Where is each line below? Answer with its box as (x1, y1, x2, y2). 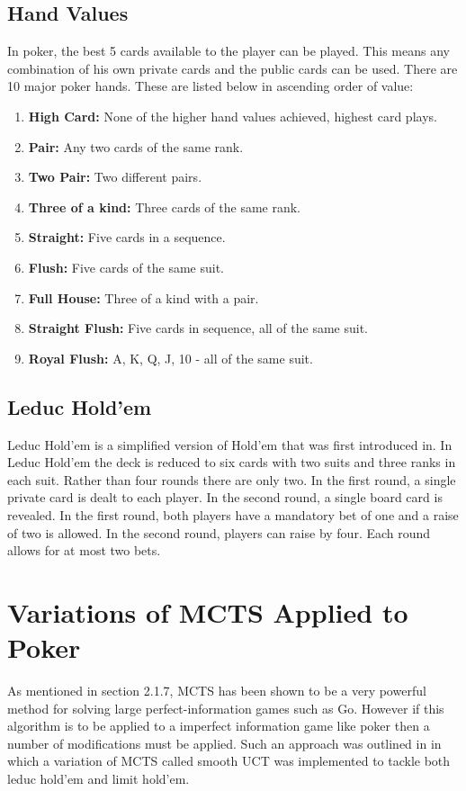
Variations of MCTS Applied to (7, 593, 408, 630)
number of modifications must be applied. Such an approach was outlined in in (7, 733, 442, 752)
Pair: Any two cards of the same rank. (28, 137, 244, 156)
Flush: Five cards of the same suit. (28, 257, 225, 276)
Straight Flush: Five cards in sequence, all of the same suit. (28, 319, 368, 337)
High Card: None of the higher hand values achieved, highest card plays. (28, 106, 437, 125)
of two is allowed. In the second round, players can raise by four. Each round (7, 523, 431, 542)
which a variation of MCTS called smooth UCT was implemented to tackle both (7, 751, 451, 770)
